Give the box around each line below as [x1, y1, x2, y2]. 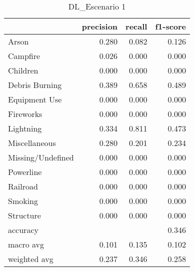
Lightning [8, 122, 42, 134]
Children [8, 64, 38, 76]
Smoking [8, 195, 38, 206]
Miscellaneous [8, 137, 56, 148]
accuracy [8, 224, 38, 235]
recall [125, 20, 147, 32]
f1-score [155, 20, 186, 32]
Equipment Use [8, 93, 62, 105]
